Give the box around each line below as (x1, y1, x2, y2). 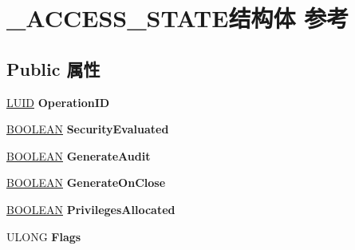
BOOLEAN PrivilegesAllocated (6, 200, 176, 217)
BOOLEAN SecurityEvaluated (6, 121, 169, 137)
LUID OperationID (6, 93, 110, 110)
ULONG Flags (6, 228, 81, 244)
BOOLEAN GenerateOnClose (6, 174, 166, 191)
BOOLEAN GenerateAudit (6, 147, 151, 164)
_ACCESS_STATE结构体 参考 (6, 2, 349, 34)
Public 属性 (6, 56, 101, 81)
